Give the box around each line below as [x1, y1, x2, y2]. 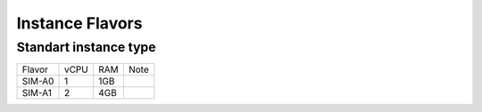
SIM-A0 [21, 76, 54, 88]
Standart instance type [16, 39, 156, 55]
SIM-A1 [21, 87, 53, 100]
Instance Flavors [16, 13, 143, 33]
